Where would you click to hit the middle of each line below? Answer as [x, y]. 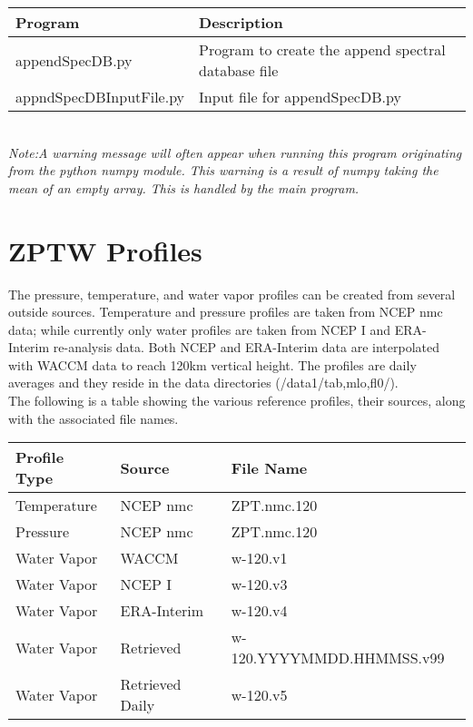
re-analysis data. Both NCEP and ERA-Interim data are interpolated [246, 347]
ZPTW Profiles [105, 250]
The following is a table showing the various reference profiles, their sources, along [237, 401]
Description [241, 22]
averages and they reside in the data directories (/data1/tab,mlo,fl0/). [203, 383]
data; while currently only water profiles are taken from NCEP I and [200, 329]
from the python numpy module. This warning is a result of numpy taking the [223, 170]
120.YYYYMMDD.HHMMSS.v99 [338, 658]
